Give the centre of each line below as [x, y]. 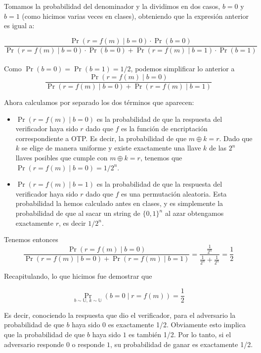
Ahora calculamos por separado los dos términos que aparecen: [99, 102]
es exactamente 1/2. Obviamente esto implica [177, 325]
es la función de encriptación [164, 128]
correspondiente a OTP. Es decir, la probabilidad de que [101, 138]
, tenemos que [161, 158]
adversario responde [34, 344]
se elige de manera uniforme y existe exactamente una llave [111, 148]
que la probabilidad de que [44, 334]
